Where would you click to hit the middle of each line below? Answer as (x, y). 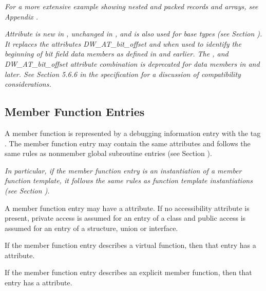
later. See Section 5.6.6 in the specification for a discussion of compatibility (123, 74)
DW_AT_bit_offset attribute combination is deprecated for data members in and (132, 63)
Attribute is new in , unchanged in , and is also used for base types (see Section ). (134, 34)
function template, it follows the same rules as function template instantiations (129, 180)
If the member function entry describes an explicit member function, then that (128, 272)
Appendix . (22, 16)
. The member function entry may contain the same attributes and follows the (128, 143)
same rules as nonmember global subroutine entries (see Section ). (108, 153)
